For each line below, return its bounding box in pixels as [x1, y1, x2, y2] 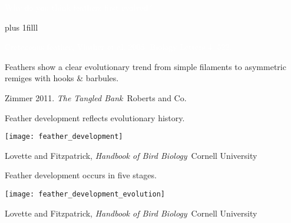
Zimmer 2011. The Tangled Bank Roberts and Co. [5, 91, 187, 104]
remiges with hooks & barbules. [5, 72, 119, 84]
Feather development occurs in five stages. [5, 169, 157, 181]
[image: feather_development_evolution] [5, 190, 166, 198]
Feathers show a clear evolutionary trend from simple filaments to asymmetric [5, 60, 286, 72]
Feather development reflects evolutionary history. [5, 111, 185, 124]
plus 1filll [5, 21, 38, 33]
